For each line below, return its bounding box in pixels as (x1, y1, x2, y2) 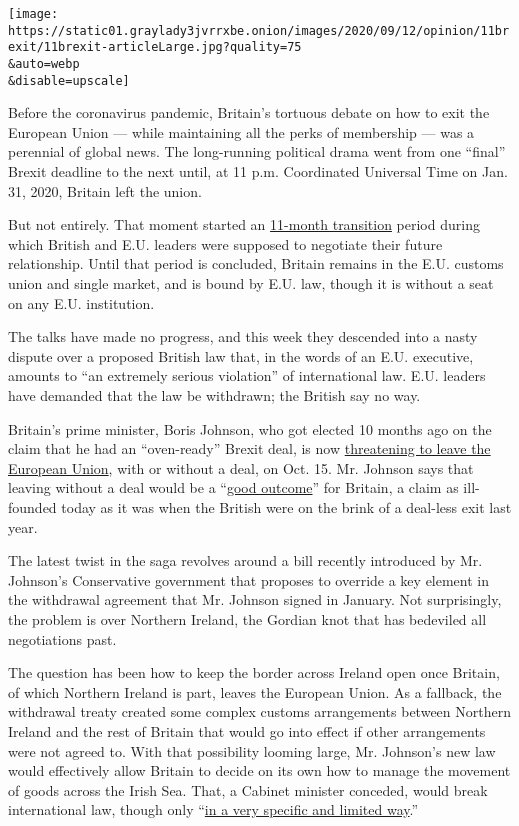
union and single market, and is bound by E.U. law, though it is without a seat (8, 273, 494, 294)
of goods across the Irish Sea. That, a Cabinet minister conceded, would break (8, 779, 488, 800)
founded (8, 496, 57, 517)
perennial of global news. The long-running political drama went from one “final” (8, 141, 506, 162)
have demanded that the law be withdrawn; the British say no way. (8, 385, 421, 405)
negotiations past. (8, 628, 117, 649)
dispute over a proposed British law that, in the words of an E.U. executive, (8, 345, 474, 366)
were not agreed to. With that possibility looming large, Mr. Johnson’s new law (8, 740, 496, 761)
